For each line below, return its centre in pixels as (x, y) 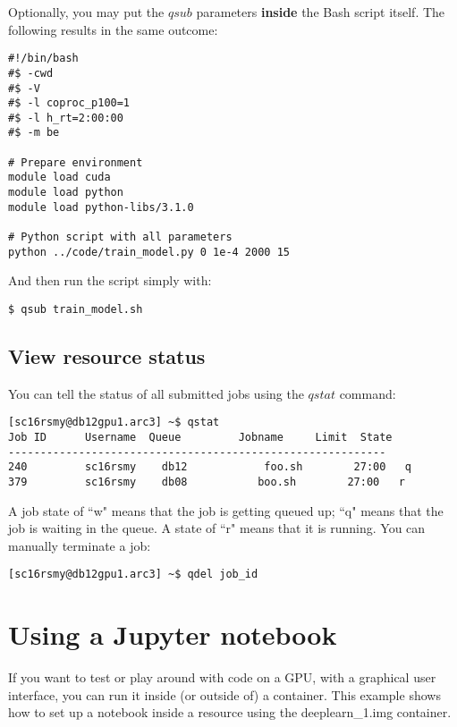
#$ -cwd (31, 73)
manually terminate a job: (80, 545)
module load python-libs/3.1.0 (101, 207)
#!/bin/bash (43, 59)
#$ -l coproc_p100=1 (69, 103)
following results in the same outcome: (113, 29)
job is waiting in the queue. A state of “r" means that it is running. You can (217, 528)
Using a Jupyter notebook (173, 634)
